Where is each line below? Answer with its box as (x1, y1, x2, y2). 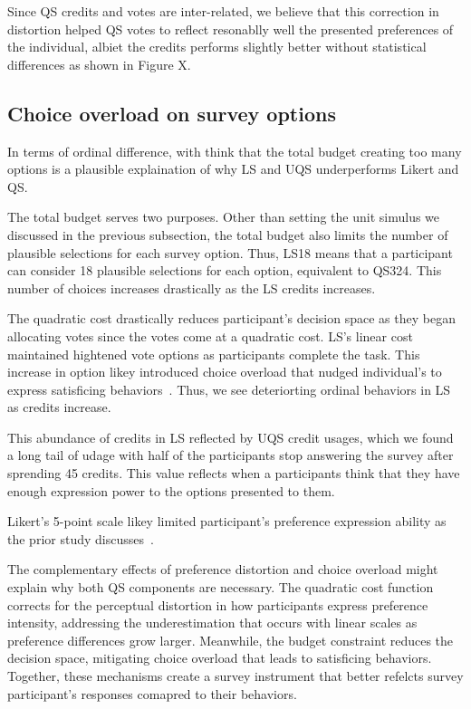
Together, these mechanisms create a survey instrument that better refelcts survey (7, 666, 464, 685)
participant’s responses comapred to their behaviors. (7, 684, 297, 703)
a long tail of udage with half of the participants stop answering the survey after (7, 446, 454, 465)
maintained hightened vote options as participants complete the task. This (7, 344, 420, 363)
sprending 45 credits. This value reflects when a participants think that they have (7, 464, 460, 483)
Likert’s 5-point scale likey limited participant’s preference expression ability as (7, 512, 447, 531)
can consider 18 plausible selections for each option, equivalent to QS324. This (7, 261, 442, 280)
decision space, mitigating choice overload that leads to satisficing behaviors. (7, 648, 432, 667)
